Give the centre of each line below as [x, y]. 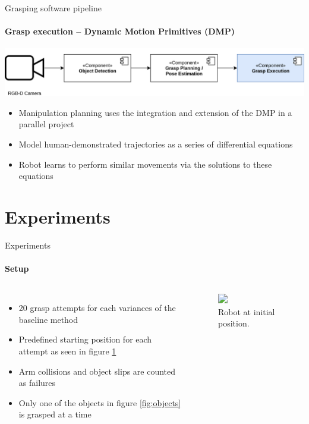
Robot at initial [247, 311]
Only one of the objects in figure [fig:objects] [100, 402]
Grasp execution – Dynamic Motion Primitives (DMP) [120, 31]
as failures [37, 383]
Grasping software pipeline [53, 8]
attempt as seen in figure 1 [67, 351]
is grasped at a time [55, 414]
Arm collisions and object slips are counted [97, 371]
